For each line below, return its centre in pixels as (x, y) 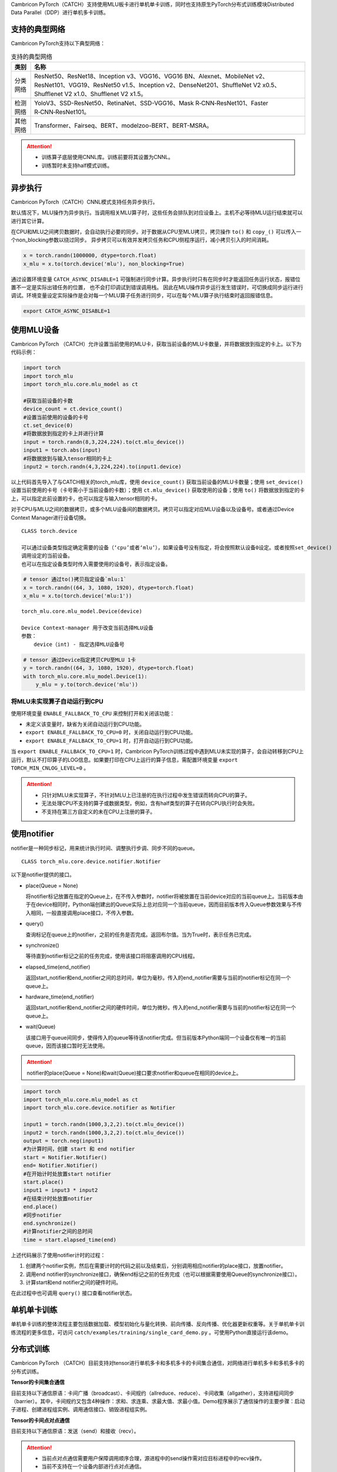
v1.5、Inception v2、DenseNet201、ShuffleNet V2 (191, 85)
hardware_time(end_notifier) (60, 997)
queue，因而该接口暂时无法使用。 (67, 1046)
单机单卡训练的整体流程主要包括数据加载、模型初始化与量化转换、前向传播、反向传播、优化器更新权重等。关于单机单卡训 (158, 1324)
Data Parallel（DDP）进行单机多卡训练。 (60, 12)
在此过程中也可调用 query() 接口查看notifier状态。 (73, 1293)
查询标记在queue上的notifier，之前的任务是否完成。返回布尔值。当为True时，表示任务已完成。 (140, 934)
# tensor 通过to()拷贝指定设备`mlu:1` (75, 579)
